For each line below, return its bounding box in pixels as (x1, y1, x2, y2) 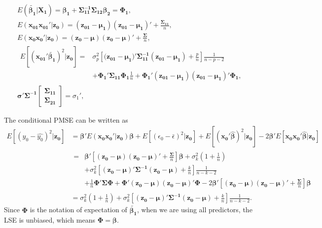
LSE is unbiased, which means (4, 215, 95, 225)
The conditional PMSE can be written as (4, 114, 128, 125)
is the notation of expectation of (30, 204, 127, 215)
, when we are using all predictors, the (137, 204, 252, 215)
